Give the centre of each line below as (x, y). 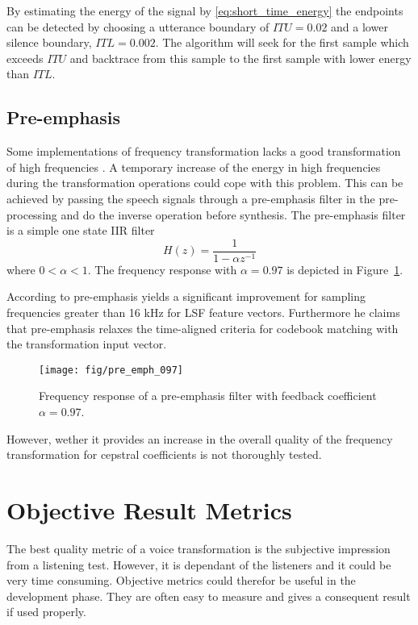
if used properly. (46, 612)
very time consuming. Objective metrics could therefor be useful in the (181, 580)
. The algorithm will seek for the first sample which (282, 42)
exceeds (25, 58)
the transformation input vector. (87, 344)
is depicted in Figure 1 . (345, 269)
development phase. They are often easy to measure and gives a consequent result (209, 596)
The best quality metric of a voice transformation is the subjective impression (199, 548)
